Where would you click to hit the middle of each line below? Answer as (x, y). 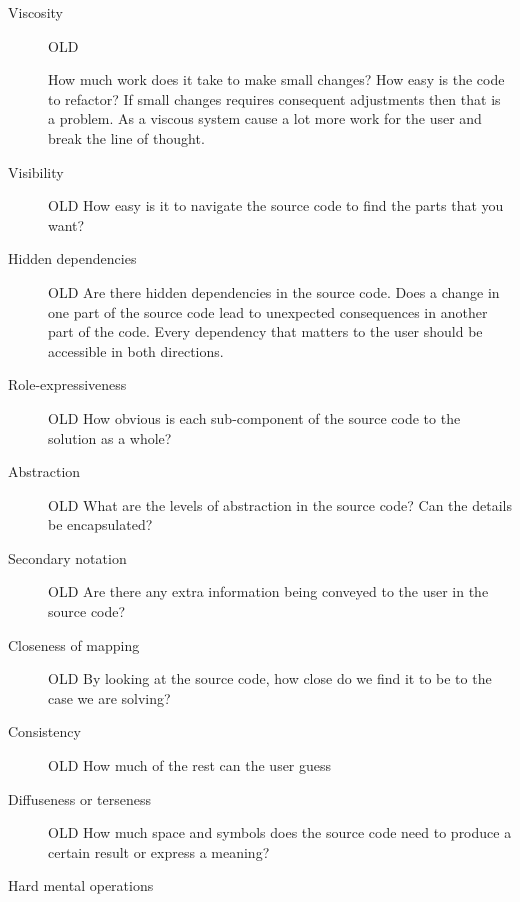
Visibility (36, 171)
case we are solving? (109, 697)
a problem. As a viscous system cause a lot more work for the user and (265, 118)
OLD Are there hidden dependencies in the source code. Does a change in (274, 291)
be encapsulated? (100, 524)
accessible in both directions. (136, 350)
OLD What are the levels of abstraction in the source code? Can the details (280, 504)
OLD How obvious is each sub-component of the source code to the (254, 417)
